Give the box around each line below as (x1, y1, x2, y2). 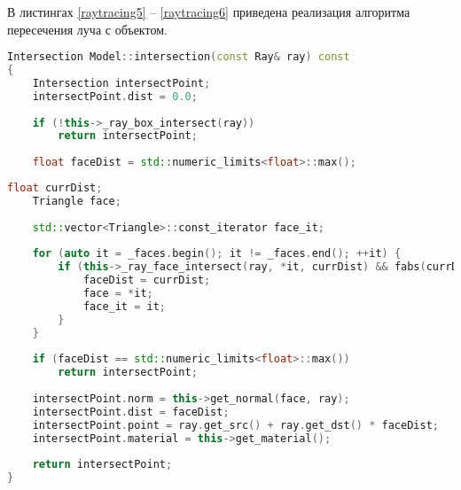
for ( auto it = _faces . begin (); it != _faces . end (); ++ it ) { (32, 247, 402, 261)
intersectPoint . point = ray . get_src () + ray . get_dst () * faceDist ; (32, 418, 439, 432)
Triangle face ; (32, 194, 121, 207)
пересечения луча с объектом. (7, 19, 168, 38)
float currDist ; (7, 182, 103, 195)
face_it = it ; (82, 299, 167, 313)
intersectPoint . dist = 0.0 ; (32, 89, 198, 103)
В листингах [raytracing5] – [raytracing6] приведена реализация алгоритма (7, 3, 410, 20)
